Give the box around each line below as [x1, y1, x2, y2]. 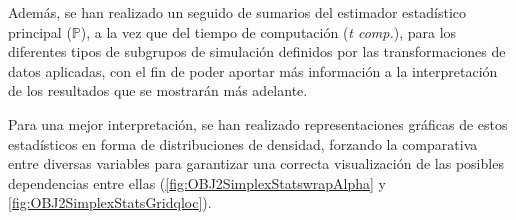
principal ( [8, 21, 72, 42]
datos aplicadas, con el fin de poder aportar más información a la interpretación [8, 60, 498, 81]
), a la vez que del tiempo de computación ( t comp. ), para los [80, 21, 457, 42]
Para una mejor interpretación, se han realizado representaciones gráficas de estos [8, 113, 508, 134]
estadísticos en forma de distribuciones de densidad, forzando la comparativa [8, 133, 478, 154]
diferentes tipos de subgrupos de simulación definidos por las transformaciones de [8, 41, 506, 62]
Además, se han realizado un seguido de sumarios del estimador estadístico [8, 2, 467, 22]
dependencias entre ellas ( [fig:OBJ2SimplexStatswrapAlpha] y [8, 172, 386, 193]
